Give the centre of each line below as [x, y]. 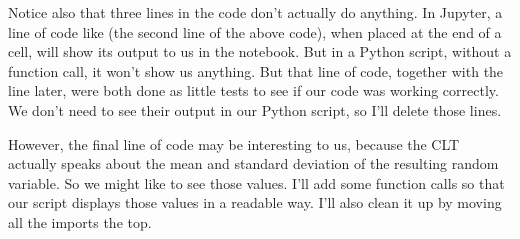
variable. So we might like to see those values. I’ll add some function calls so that [256, 182]
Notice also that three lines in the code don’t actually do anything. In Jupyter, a [255, 12]
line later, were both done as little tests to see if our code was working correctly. [253, 90]
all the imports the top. [80, 221]
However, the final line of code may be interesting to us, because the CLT [234, 143]
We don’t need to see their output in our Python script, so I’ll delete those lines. [255, 109]
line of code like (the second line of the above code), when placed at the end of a [255, 31]
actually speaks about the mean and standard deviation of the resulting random [253, 163]
